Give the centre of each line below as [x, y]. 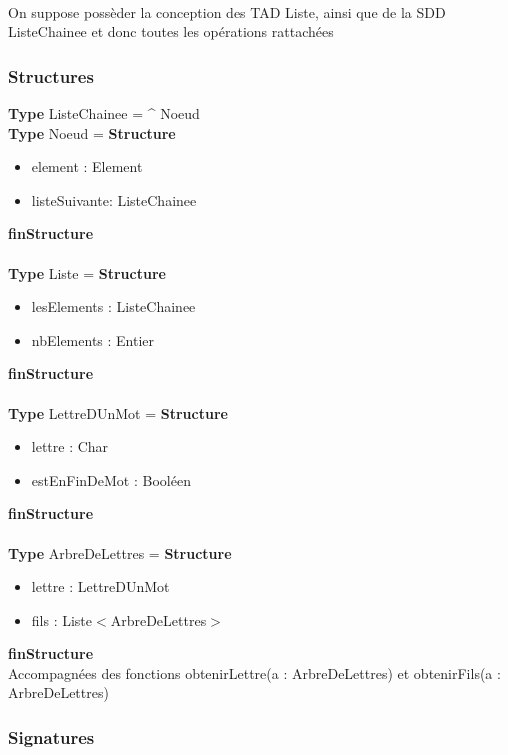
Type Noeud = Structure [92, 132]
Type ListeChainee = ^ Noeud [104, 113]
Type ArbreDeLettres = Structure [120, 552]
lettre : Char [70, 446]
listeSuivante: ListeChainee [114, 199]
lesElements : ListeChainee [113, 306]
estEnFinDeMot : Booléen [111, 479]
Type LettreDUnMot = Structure [118, 412]
